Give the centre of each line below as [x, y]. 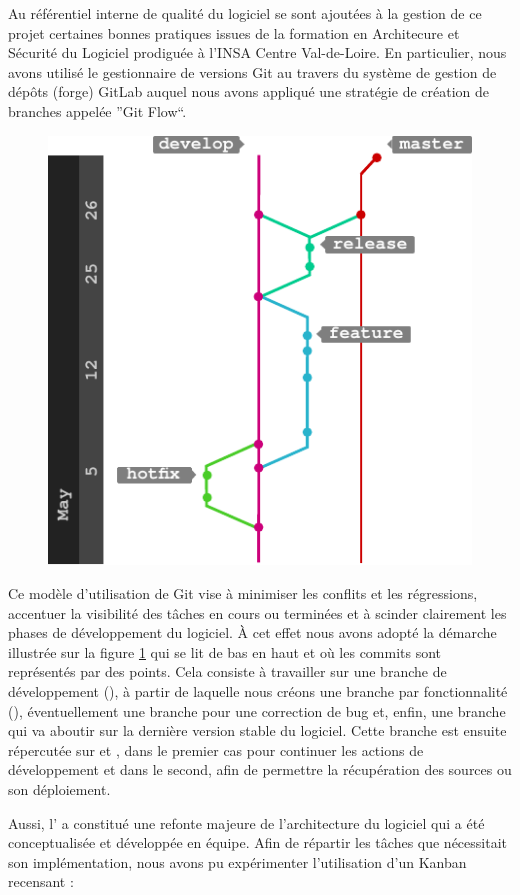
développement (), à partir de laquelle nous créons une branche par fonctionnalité [258, 690]
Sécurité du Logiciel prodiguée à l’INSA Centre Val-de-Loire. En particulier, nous [257, 52]
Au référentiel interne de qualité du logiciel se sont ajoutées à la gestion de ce [245, 13]
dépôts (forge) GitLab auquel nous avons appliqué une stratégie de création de [249, 91]
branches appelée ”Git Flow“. [97, 110]
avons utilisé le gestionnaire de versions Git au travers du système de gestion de [252, 71]
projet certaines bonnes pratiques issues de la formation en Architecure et [234, 32]
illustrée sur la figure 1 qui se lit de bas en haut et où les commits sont [225, 651]
